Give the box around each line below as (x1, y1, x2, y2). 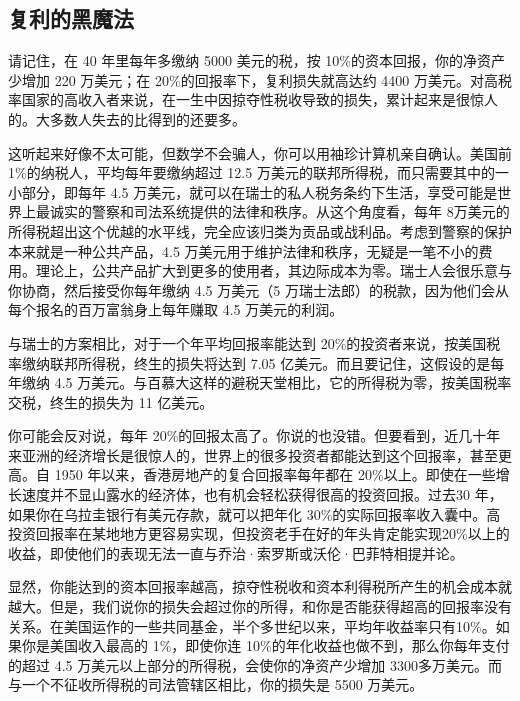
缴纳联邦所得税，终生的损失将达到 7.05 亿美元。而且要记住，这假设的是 (21, 352, 491, 373)
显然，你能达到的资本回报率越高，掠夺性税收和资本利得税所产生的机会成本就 (8, 576, 512, 597)
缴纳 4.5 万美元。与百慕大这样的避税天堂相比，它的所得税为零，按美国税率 (21, 372, 512, 393)
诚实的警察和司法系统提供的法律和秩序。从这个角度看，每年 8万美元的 (49, 201, 510, 222)
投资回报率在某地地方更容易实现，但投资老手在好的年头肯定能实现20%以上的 (8, 523, 510, 544)
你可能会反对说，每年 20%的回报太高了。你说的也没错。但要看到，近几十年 (8, 425, 501, 446)
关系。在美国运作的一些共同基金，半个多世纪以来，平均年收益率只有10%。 (8, 615, 496, 636)
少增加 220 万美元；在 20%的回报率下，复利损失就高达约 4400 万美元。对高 (8, 69, 498, 90)
